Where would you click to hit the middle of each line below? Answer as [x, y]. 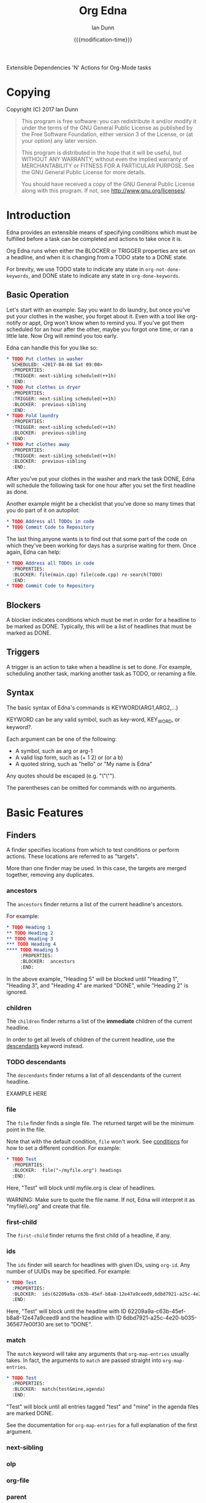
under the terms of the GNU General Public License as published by [107, 128]
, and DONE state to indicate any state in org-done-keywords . [104, 275]
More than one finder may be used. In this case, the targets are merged [97, 868]
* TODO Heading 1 [29, 927]
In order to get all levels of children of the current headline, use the [91, 1039]
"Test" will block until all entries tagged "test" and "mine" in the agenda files [103, 1407]
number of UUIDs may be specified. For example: [69, 1271]
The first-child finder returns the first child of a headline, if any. [89, 1236]
